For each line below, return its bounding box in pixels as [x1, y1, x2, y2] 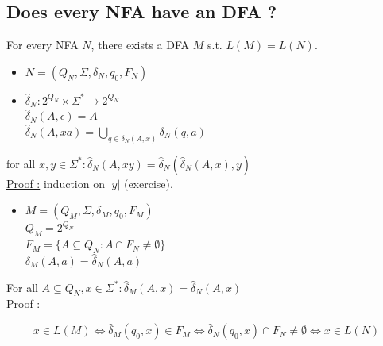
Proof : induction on [6, 175, 105, 191]
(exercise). [123, 175, 173, 191]
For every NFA [6, 37, 79, 53]
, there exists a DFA [91, 37, 190, 53]
